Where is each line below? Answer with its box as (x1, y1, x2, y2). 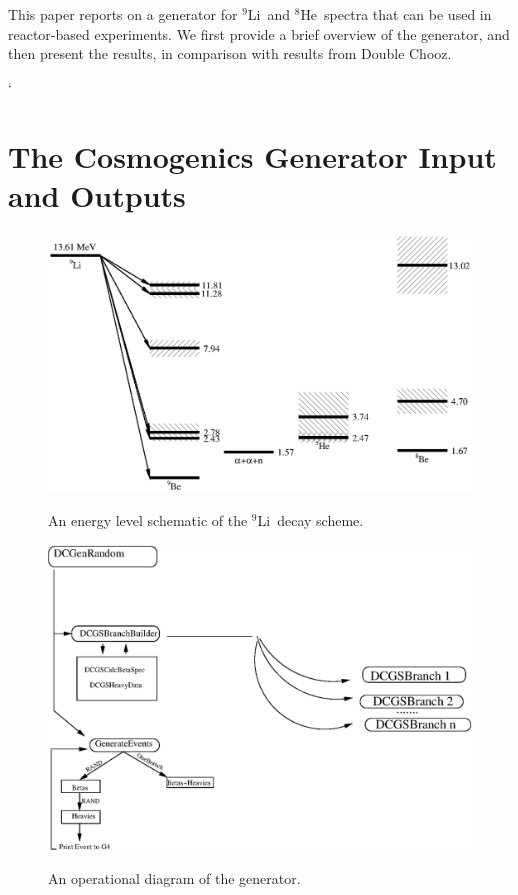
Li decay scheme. (257, 510, 364, 531)
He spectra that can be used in (300, 4, 492, 24)
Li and (247, 4, 291, 24)
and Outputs (8, 174, 186, 215)
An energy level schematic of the (48, 510, 248, 531)
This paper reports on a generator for (8, 4, 238, 24)
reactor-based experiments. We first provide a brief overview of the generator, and (8, 23, 510, 44)
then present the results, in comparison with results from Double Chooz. (8, 43, 452, 64)
